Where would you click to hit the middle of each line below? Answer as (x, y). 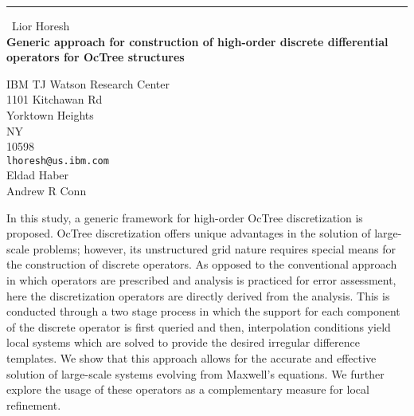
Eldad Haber (38, 175)
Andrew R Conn (47, 190)
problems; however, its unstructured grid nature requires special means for (214, 248)
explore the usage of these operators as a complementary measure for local (188, 389)
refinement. (34, 404)
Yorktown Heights (50, 114)
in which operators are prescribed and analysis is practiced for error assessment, (201, 279)
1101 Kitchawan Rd (55, 99)
